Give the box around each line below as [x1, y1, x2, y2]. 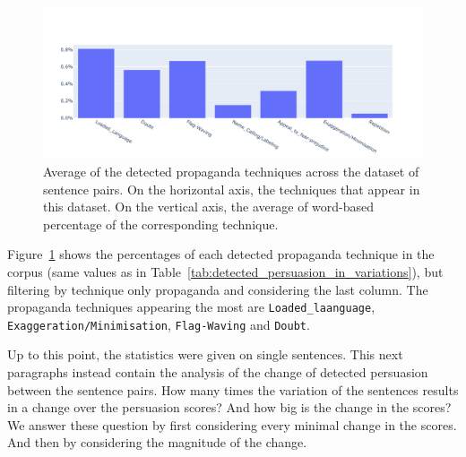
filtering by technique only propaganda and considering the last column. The [7, 280, 428, 298]
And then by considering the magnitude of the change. [7, 433, 307, 452]
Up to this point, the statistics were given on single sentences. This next [7, 345, 403, 364]
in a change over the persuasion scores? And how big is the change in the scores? [7, 398, 452, 417]
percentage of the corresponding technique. [43, 214, 279, 233]
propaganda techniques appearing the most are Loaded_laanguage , [7, 297, 375, 316]
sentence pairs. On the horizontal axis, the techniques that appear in [43, 179, 420, 198]
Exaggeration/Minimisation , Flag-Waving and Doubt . [7, 315, 310, 333]
